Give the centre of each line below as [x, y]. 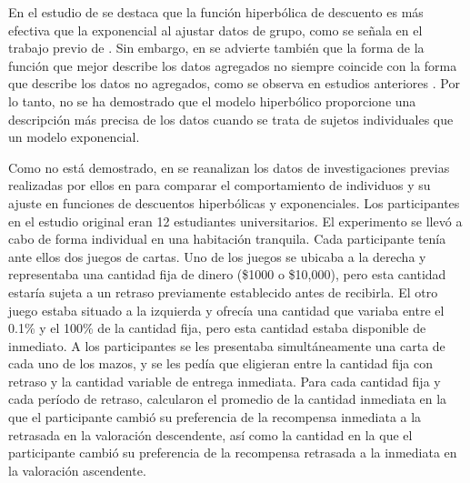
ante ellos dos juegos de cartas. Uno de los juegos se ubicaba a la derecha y [217, 256]
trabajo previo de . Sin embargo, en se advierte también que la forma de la [216, 48]
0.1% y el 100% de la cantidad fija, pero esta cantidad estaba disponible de [217, 328]
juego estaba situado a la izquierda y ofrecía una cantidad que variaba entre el [226, 310]
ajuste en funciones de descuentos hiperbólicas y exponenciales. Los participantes [234, 202]
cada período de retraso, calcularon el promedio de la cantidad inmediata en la [228, 399]
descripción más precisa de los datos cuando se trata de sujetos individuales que [231, 119]
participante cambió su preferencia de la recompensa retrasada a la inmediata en [233, 453]
